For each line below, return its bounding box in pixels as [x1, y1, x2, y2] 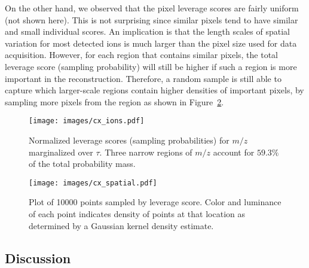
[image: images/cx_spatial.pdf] [29, 178, 157, 187]
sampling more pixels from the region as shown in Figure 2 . [5, 95, 224, 108]
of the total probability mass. [29, 157, 136, 170]
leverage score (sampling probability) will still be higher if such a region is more [5, 60, 297, 72]
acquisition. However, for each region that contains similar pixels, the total [5, 48, 279, 61]
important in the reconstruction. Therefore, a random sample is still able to [5, 72, 282, 84]
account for [213, 145, 255, 158]
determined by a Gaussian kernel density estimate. [29, 219, 214, 232]
